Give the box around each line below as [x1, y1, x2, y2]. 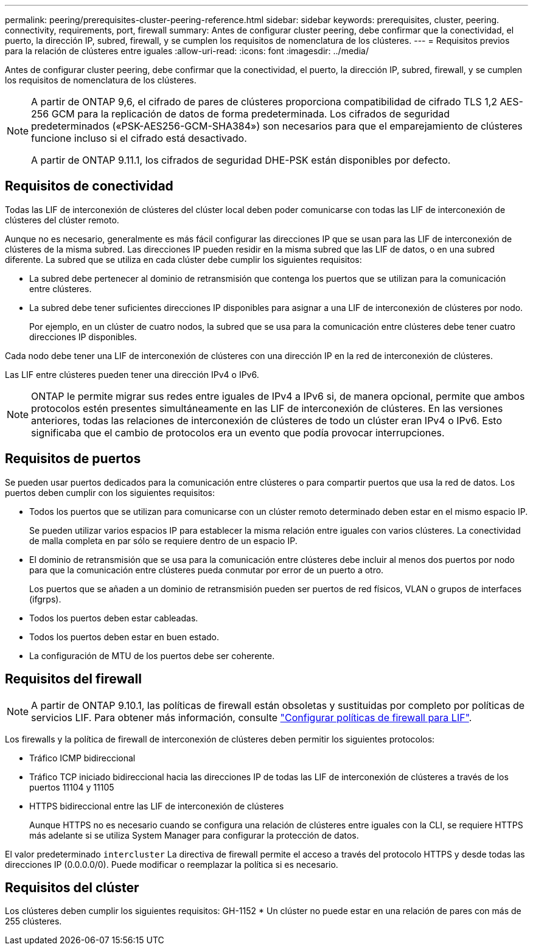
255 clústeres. [5, 916, 62, 927]
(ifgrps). [29, 593, 61, 604]
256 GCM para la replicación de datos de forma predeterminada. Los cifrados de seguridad [31, 108, 450, 120]
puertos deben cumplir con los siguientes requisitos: [5, 487, 215, 498]
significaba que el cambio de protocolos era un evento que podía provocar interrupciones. [31, 426, 445, 439]
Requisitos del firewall [5, 671, 142, 687]
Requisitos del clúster [5, 879, 139, 895]
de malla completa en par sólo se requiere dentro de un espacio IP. [29, 535, 298, 546]
